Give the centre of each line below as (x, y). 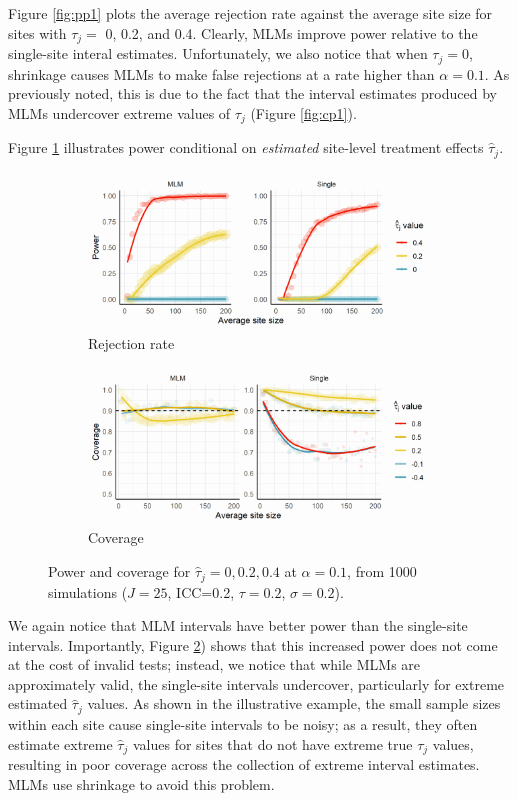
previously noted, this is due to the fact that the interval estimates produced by (252, 93)
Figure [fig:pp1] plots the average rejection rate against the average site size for (250, 13)
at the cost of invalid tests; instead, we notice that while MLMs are (214, 664)
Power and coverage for (119, 571)
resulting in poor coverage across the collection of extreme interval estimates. (244, 763)
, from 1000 (382, 571)
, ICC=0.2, (201, 591)
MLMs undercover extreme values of (119, 112)
